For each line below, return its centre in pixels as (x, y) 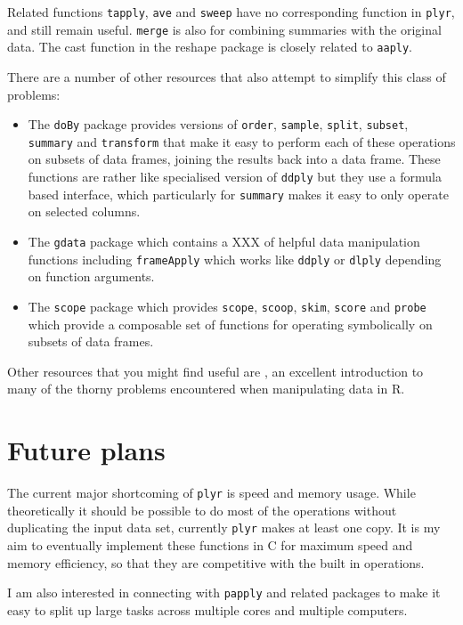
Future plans (86, 450)
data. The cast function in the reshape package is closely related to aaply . (210, 47)
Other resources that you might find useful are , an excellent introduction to (215, 371)
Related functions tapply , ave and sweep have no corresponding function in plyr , (231, 12)
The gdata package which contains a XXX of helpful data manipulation (224, 241)
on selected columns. (84, 211)
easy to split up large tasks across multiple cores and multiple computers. (207, 609)
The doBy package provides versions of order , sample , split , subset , (218, 124)
